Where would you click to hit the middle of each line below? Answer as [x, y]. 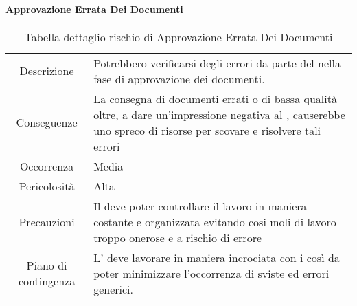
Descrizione [47, 71]
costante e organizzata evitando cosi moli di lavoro [215, 221]
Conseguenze [47, 122]
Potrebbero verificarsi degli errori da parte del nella [217, 63]
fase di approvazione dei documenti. [179, 78]
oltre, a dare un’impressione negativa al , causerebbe [219, 114]
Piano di [47, 265]
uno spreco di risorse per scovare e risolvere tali [207, 130]
